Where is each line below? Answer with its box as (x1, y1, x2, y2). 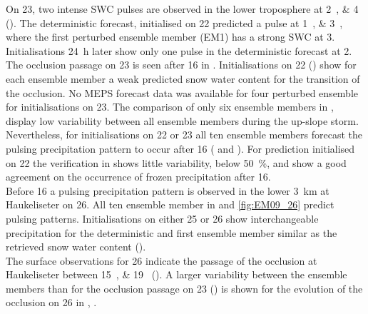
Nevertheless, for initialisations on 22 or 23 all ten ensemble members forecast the (6, 127, 363, 142)
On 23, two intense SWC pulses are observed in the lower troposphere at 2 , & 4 (6, 1, 359, 16)
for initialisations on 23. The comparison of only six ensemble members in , (6, 99, 334, 114)
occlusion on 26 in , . (6, 295, 97, 310)
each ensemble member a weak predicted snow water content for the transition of (6, 71, 360, 86)
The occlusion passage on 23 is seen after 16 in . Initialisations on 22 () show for (6, 57, 357, 72)
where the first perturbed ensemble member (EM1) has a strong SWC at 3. (6, 29, 335, 44)
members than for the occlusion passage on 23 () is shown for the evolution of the (6, 280, 363, 295)
